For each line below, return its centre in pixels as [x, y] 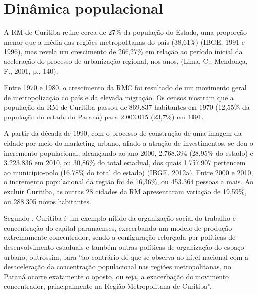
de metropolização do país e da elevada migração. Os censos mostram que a [119, 97]
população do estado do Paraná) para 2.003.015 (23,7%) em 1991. [104, 116]
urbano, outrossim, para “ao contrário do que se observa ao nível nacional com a [126, 257]
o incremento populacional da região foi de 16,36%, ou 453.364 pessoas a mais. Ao [129, 182]
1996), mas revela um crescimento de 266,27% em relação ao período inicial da [123, 51]
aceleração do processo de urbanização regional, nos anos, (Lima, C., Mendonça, [126, 61]
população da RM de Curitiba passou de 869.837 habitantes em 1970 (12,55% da [127, 107]
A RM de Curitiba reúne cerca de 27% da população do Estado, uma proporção [126, 32]
